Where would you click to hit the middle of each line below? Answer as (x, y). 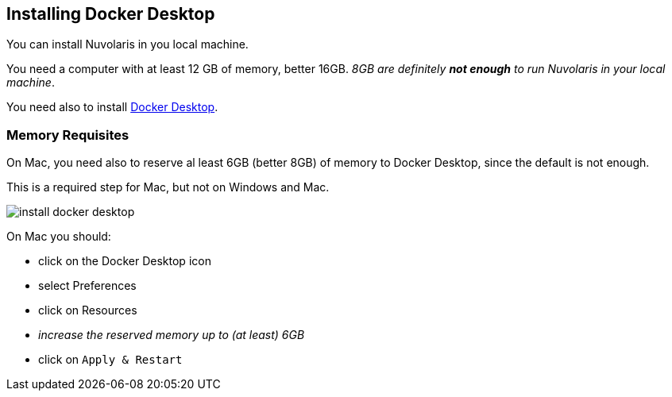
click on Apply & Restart (110, 360)
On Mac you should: (59, 237)
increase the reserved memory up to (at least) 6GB (172, 335)
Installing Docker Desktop (111, 14)
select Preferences (87, 286)
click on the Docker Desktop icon (125, 261)
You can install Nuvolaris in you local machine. (127, 44)
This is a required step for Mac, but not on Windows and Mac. (168, 187)
